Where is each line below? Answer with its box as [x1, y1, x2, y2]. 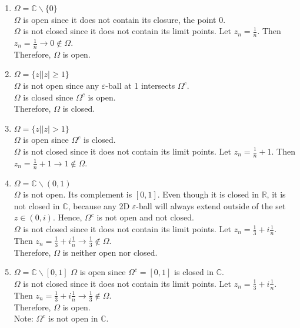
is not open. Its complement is [23, 188, 132, 200]
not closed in [14, 199, 60, 212]
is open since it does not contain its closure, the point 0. [23, 13, 226, 25]
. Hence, [52, 211, 82, 223]
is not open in [48, 312, 98, 324]
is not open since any [23, 79, 99, 92]
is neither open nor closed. [62, 246, 158, 258]
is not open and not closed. [96, 211, 194, 223]
